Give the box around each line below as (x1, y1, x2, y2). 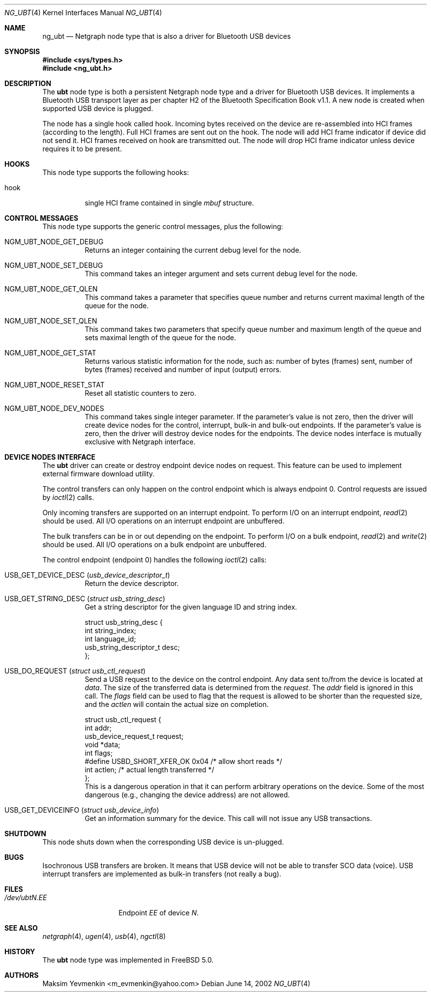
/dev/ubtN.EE (4, 893, 47, 902)
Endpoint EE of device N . (118, 908, 199, 917)
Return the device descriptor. (85, 579, 179, 587)
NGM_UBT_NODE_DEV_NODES (4, 404, 104, 412)
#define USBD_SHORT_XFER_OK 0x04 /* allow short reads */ (85, 757, 282, 765)
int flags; (85, 749, 113, 757)
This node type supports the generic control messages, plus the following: (42, 222, 284, 231)
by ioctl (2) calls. (42, 493, 94, 501)
